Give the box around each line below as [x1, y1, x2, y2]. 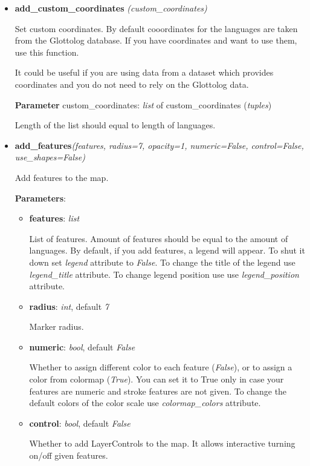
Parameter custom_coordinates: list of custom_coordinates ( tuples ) [15, 98, 272, 111]
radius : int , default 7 [29, 300, 109, 312]
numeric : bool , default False [29, 340, 135, 353]
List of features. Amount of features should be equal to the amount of [29, 232, 288, 244]
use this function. [15, 45, 79, 58]
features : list [29, 212, 80, 225]
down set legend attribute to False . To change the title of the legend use [29, 255, 295, 268]
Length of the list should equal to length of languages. [15, 119, 216, 131]
